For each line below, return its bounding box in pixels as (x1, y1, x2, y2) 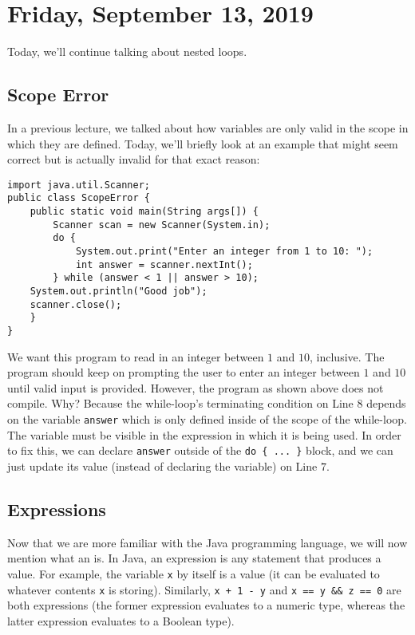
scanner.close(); (30, 298, 122, 310)
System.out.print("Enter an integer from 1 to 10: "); (75, 245, 373, 257)
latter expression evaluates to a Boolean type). (7, 612, 235, 629)
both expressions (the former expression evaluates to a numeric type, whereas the (7, 597, 405, 613)
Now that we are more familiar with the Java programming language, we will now (7, 534, 408, 550)
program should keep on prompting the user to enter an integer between (7, 364, 360, 381)
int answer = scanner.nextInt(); (75, 258, 253, 270)
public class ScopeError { (7, 192, 150, 204)
